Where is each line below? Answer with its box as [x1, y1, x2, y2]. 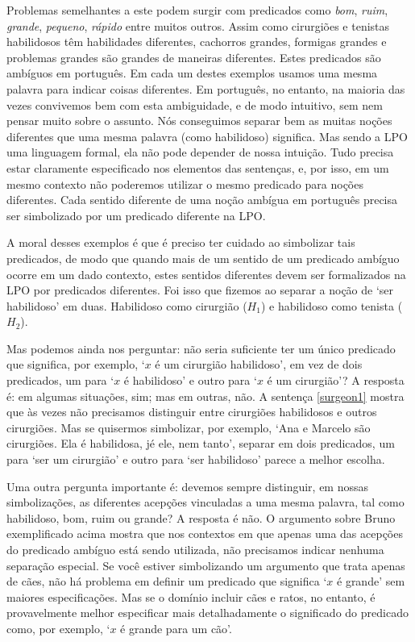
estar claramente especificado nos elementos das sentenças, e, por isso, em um [6, 159, 389, 176]
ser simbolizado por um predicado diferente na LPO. [6, 206, 266, 223]
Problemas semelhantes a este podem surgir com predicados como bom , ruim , [6, 2, 388, 18]
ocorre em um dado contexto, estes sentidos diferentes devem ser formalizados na [6, 265, 406, 282]
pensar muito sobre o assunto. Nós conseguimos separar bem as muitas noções [6, 112, 392, 129]
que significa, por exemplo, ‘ [6, 356, 145, 373]
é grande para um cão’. [120, 619, 232, 636]
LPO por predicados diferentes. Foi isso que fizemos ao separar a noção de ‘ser [6, 281, 394, 298]
